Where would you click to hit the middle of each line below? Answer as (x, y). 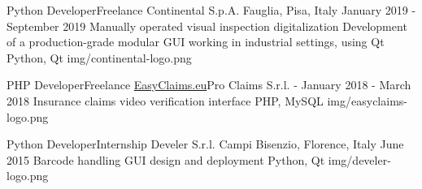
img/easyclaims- (367, 100)
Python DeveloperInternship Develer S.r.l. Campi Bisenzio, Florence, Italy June (205, 144)
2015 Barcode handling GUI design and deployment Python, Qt (166, 159)
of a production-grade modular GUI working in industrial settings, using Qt (196, 42)
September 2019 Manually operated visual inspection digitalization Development (207, 26)
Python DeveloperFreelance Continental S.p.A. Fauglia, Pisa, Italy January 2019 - (211, 10)
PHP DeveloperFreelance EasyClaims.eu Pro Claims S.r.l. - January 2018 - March (209, 85)
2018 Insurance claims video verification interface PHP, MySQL (165, 100)
